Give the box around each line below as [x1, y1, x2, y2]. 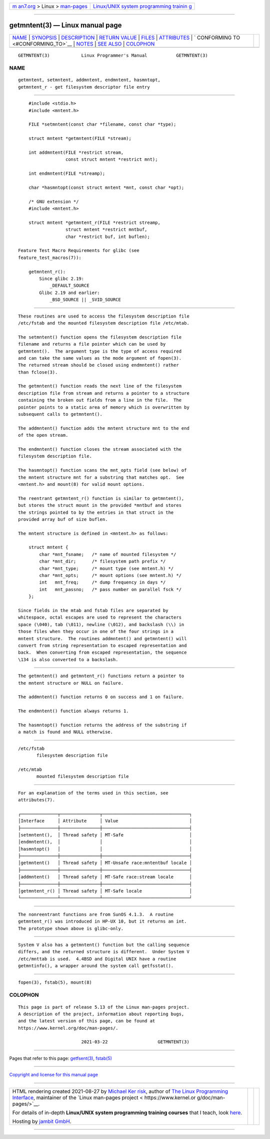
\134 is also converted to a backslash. [18, 657, 118, 662]
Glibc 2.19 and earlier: [39, 290, 100, 296]
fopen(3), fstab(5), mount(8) [18, 979, 92, 985]
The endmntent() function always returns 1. [18, 708, 129, 714]
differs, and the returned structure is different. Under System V [18, 949, 189, 955]
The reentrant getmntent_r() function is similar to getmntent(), [18, 495, 184, 501]
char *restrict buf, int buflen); [65, 233, 150, 239]
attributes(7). [18, 797, 55, 802]
